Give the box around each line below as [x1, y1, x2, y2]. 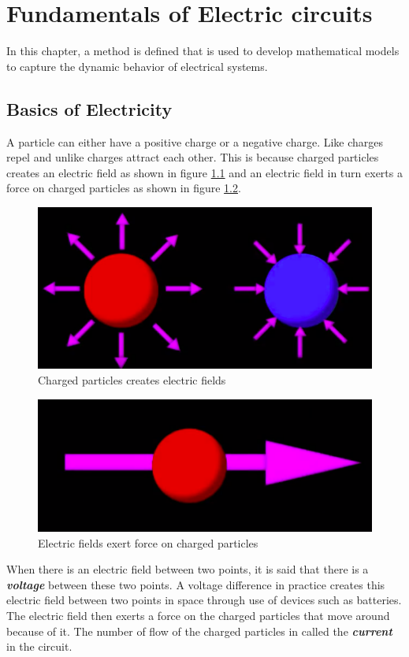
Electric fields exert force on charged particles [38, 534, 258, 551]
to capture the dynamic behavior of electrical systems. [6, 58, 268, 74]
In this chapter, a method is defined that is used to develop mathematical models [6, 43, 400, 59]
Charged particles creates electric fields [38, 372, 226, 388]
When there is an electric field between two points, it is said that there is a [6, 561, 369, 577]
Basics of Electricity [6, 96, 173, 121]
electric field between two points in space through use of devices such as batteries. [6, 592, 402, 608]
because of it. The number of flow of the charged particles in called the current [6, 622, 392, 639]
